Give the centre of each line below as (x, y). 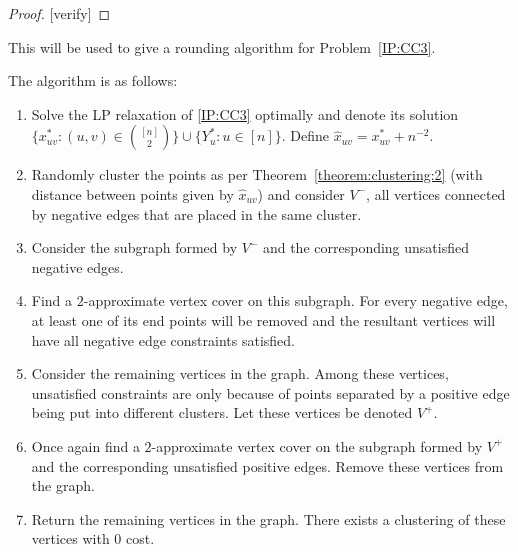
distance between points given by (132, 193)
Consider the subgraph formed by (134, 247)
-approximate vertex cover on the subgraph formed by (317, 445)
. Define (305, 135)
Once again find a (85, 445)
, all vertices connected (436, 193)
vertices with (70, 538)
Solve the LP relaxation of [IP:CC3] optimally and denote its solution (245, 113)
